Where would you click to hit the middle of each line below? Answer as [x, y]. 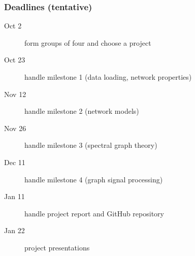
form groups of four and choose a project [88, 42]
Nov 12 [15, 94]
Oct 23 [15, 60]
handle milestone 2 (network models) [82, 111]
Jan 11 [14, 196]
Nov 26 [15, 128]
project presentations [57, 247]
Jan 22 [14, 230]
